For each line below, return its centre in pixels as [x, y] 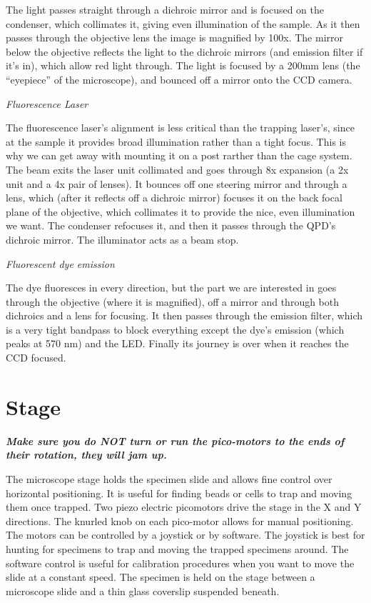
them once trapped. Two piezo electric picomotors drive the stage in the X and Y [184, 507]
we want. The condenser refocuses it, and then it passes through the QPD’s [171, 225]
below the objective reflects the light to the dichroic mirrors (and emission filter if [184, 51]
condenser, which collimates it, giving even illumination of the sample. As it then [183, 23]
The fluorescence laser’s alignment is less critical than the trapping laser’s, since [180, 128]
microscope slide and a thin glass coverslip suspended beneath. [143, 590]
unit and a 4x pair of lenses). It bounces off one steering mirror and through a [177, 183]
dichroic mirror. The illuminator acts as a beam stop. [122, 239]
